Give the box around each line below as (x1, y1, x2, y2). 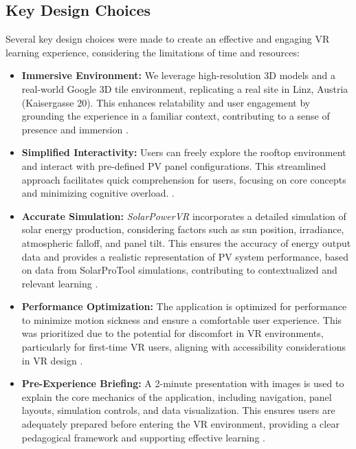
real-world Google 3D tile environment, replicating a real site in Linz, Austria (21, 81, 348, 96)
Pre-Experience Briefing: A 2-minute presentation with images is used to (21, 376, 344, 391)
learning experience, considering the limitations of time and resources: (5, 45, 300, 59)
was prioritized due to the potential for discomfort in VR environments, (21, 326, 324, 340)
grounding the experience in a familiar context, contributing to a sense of (21, 109, 330, 123)
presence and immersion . (21, 122, 129, 136)
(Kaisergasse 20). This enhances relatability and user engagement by (21, 95, 311, 109)
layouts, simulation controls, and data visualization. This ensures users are (21, 403, 335, 417)
